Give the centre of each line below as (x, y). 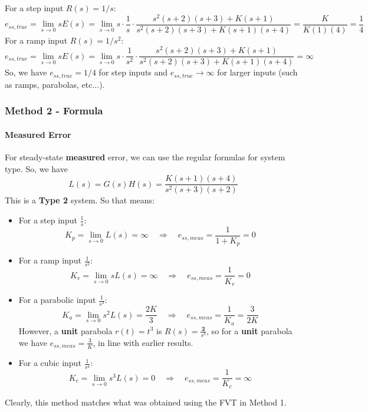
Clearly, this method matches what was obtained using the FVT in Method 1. (146, 402)
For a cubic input (50, 363)
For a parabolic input (57, 299)
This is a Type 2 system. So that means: (80, 200)
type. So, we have (36, 168)
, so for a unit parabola (249, 330)
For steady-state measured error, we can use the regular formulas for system (145, 157)
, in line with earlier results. (143, 342)
